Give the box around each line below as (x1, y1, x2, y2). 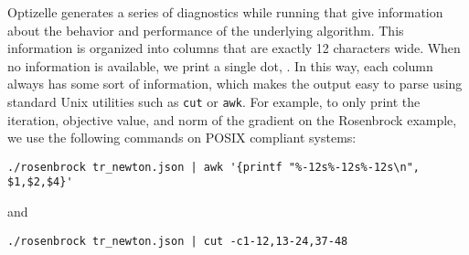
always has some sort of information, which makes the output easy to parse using (7, 74, 463, 93)
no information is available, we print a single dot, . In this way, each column (7, 56, 433, 75)
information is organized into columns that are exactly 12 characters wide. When (7, 38, 461, 58)
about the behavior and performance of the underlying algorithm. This (7, 20, 404, 39)
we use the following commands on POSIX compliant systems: (7, 128, 357, 147)
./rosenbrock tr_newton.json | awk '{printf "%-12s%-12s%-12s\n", (7, 160, 421, 174)
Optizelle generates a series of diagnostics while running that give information (7, 3, 443, 21)
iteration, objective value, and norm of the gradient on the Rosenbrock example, (7, 110, 457, 129)
